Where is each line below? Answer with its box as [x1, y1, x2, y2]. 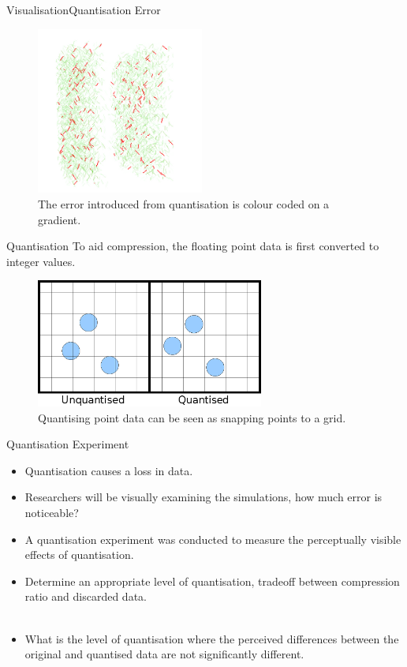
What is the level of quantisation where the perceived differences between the [24, 630, 399, 646]
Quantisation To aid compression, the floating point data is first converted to [6, 238, 379, 254]
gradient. [38, 211, 81, 227]
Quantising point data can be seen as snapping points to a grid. [38, 409, 346, 425]
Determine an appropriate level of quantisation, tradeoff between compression [24, 572, 400, 589]
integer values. [6, 253, 76, 269]
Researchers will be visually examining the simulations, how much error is [24, 489, 383, 505]
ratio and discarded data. [24, 588, 147, 605]
